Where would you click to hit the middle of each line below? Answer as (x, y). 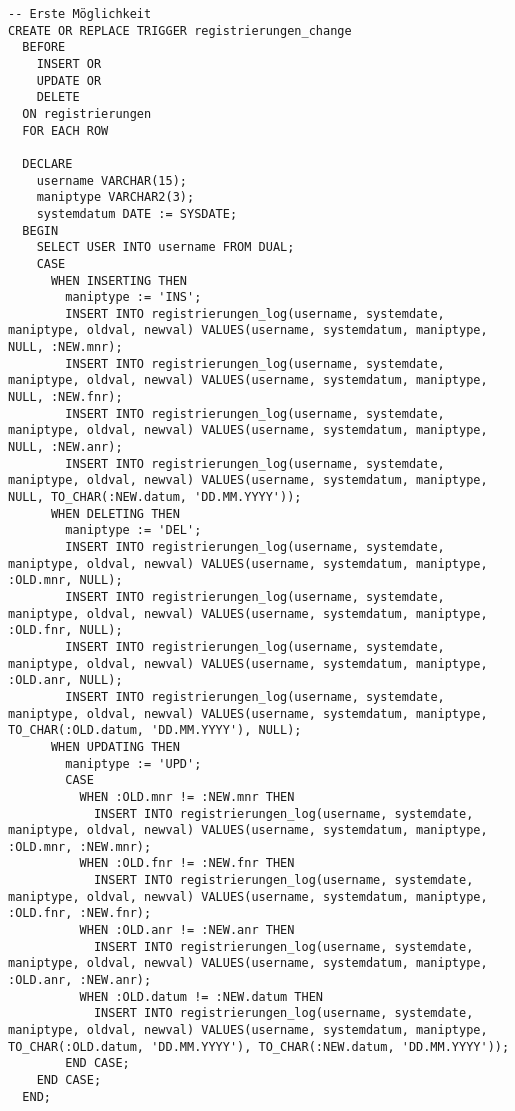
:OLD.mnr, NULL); (65, 580)
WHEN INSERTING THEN (118, 280)
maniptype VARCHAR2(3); (115, 197)
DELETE (58, 97)
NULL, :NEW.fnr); (65, 397)
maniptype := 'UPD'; (133, 763)
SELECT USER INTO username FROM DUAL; (165, 247)
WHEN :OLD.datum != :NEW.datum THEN (201, 996)
